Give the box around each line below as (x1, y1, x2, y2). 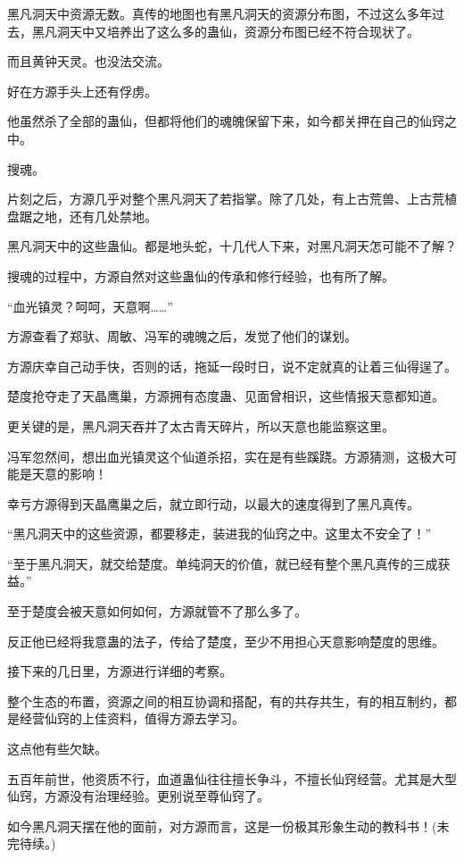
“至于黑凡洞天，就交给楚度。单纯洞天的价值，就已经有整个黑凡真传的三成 (7, 554, 438, 572)
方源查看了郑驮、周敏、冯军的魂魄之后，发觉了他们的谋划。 (7, 327, 357, 346)
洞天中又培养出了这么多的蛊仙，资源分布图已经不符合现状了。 (56, 21, 419, 40)
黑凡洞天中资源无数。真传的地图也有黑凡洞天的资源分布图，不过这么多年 (7, 4, 432, 22)
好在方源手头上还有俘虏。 (7, 81, 157, 100)
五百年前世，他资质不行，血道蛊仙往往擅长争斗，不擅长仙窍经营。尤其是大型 (7, 769, 457, 788)
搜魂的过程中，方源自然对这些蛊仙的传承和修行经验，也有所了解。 (7, 266, 394, 285)
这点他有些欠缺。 (7, 739, 107, 758)
